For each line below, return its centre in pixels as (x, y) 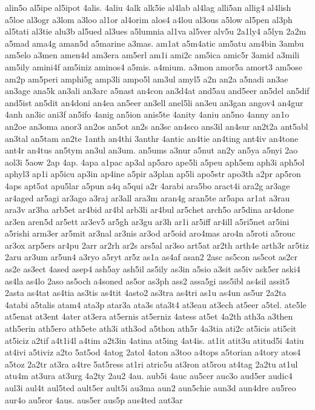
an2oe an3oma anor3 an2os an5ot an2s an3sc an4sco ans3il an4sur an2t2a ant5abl (157, 126)
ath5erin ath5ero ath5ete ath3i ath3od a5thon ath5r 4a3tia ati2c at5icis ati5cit (151, 328)
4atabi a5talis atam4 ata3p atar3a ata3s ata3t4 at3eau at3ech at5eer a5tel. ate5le (156, 304)
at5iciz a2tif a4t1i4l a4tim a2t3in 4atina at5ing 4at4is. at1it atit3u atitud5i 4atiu (154, 340)
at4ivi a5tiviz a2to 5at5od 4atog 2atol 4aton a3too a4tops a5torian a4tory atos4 (153, 352)
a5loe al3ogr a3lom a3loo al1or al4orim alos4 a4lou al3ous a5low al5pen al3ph (149, 19)
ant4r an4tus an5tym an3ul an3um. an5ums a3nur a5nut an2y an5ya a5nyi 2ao (151, 150)
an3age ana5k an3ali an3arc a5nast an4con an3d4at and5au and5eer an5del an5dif (157, 91)
